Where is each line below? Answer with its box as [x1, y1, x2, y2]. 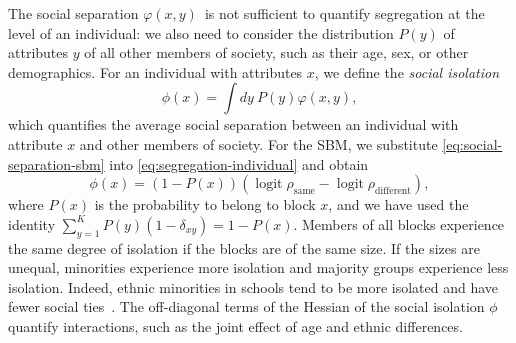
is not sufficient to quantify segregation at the [204, 3, 485, 23]
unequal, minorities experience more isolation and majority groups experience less [8, 257, 509, 278]
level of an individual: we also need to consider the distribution [8, 22, 394, 43]
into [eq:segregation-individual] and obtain [109, 153, 369, 174]
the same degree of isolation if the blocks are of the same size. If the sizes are [8, 237, 480, 258]
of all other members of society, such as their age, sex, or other [84, 42, 469, 63]
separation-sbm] [8, 153, 105, 174]
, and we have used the [328, 194, 469, 215]
